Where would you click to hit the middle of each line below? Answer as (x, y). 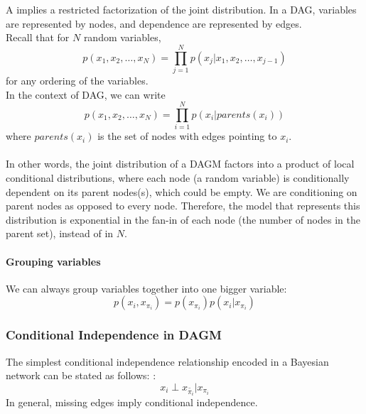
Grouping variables (53, 261)
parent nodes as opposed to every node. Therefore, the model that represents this (183, 206)
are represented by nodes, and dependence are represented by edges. (154, 23)
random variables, (122, 37)
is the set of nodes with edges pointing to (187, 136)
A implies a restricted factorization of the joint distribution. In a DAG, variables (181, 9)
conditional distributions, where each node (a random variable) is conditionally (178, 178)
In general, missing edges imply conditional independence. (132, 402)
